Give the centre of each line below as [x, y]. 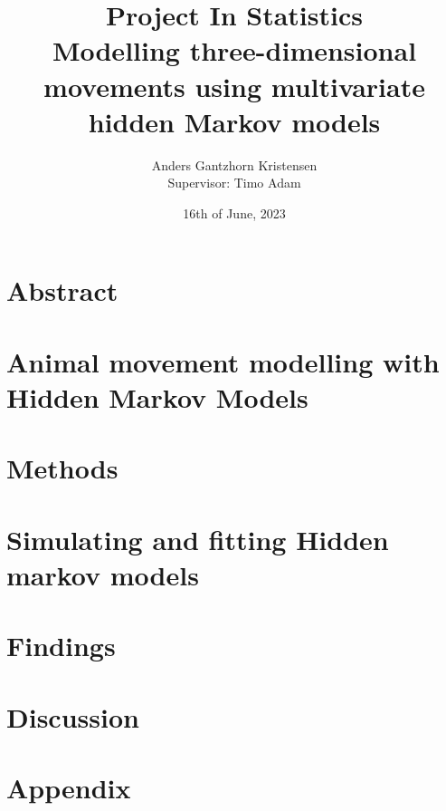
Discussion [73, 716]
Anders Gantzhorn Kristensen [234, 164]
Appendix [69, 788]
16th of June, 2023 [234, 212]
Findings [61, 646]
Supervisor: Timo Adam [234, 183]
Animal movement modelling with [223, 361]
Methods [62, 468]
